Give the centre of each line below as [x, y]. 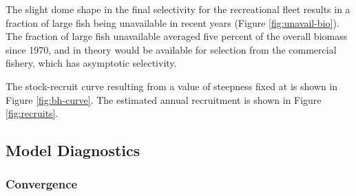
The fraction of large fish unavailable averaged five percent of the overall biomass [177, 36]
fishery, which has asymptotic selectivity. [91, 63]
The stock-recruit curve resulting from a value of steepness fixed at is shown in [172, 86]
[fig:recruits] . [32, 113]
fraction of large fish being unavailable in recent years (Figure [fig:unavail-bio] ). [172, 22]
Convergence [42, 184]
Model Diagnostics [73, 150]
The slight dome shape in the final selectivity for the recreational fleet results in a [178, 9]
